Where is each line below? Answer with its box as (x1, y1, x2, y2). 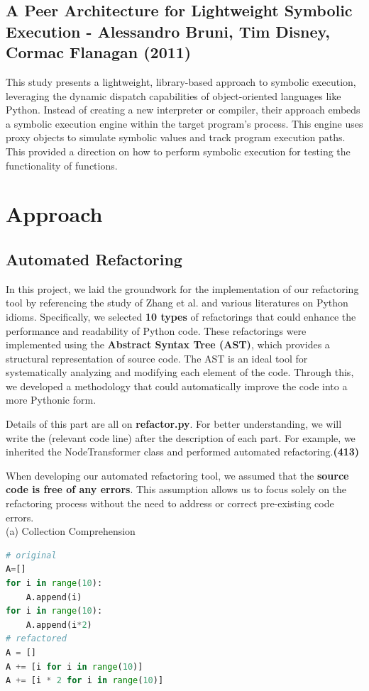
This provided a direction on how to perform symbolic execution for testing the (6, 143, 351, 158)
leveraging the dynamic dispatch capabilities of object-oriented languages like (6, 88, 341, 103)
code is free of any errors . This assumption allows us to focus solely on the (6, 482, 347, 497)
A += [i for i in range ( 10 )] (6, 661, 143, 672)
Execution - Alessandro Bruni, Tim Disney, (6, 20, 331, 42)
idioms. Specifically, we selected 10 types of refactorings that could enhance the (6, 309, 356, 324)
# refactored (6, 634, 67, 644)
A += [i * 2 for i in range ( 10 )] (6, 675, 164, 686)
